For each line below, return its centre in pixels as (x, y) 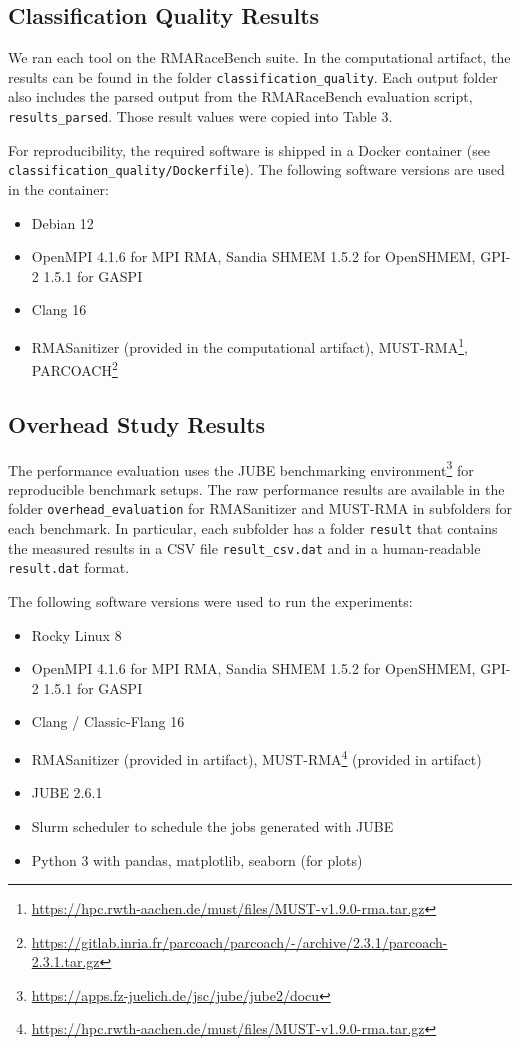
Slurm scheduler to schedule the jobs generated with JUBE (212, 825)
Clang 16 (59, 309)
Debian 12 (62, 222)
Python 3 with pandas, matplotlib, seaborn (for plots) (197, 859)
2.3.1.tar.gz (65, 961)
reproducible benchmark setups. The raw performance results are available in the (256, 488)
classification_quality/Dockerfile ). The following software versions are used (256, 169)
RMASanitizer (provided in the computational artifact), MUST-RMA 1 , (249, 345)
